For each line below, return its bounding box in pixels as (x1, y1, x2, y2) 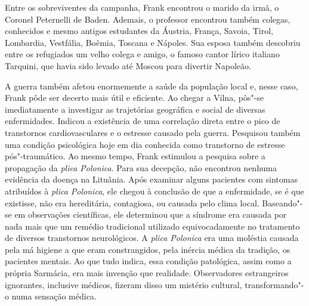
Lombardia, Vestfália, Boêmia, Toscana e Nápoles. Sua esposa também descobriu (5, 36, 301, 48)
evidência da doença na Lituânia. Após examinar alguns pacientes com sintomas (5, 173, 298, 186)
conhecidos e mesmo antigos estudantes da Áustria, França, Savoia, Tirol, (5, 24, 273, 37)
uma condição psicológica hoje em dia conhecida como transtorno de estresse (5, 138, 285, 150)
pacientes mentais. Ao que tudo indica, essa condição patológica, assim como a (5, 255, 292, 267)
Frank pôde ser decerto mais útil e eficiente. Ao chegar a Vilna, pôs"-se (5, 91, 264, 104)
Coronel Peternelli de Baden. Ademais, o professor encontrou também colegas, (5, 13, 291, 25)
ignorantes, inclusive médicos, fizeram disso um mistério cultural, (5, 278, 242, 290)
